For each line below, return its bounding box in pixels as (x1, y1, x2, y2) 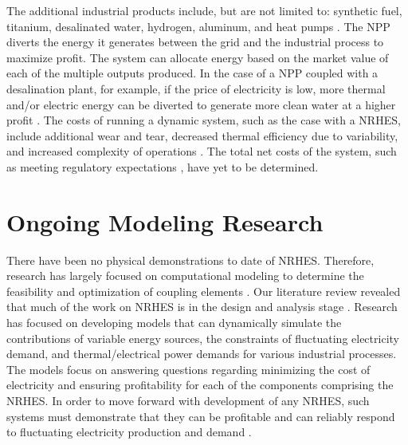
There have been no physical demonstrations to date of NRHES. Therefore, (6, 251, 375, 268)
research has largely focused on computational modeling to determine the (6, 267, 364, 284)
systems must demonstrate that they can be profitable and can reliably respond (6, 408, 395, 424)
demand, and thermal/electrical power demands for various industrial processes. (6, 345, 397, 362)
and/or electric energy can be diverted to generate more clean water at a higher (6, 96, 396, 112)
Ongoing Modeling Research (6, 205, 324, 238)
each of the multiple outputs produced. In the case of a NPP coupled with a (6, 65, 379, 81)
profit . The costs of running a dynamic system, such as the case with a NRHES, (6, 112, 401, 128)
